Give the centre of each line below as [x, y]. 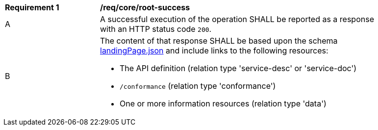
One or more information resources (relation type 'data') [223, 104]
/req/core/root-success [145, 7]
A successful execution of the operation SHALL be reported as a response [237, 19]
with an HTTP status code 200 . [156, 29]
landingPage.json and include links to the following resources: [214, 51]
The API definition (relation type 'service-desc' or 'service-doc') [238, 68]
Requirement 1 [32, 7]
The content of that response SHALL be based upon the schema [219, 41]
